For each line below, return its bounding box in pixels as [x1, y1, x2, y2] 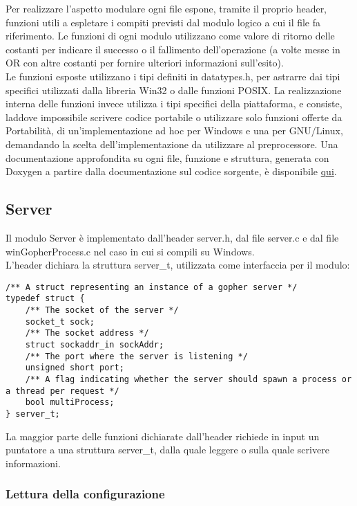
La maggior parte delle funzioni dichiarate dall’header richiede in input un [6, 428, 320, 443]
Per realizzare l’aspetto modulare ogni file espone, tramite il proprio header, [6, 1, 327, 15]
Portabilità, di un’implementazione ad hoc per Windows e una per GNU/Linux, [6, 123, 343, 138]
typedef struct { [6, 293, 85, 304]
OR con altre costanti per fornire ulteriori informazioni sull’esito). [6, 55, 284, 70]
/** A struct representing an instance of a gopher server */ [6, 282, 298, 292]
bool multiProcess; [25, 397, 115, 408]
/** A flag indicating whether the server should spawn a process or [25, 374, 352, 384]
